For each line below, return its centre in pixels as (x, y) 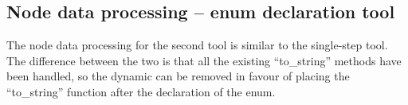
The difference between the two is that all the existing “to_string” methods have (204, 60)
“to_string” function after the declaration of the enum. (141, 91)
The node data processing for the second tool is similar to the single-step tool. (197, 45)
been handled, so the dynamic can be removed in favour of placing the (178, 76)
